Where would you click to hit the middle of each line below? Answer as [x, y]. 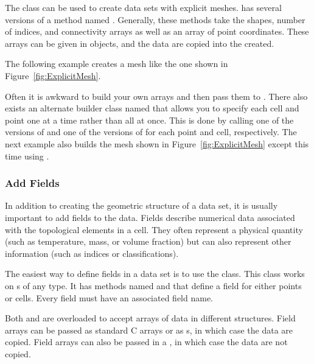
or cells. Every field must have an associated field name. [109, 297]
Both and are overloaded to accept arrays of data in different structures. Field [150, 318]
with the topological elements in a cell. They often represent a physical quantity [154, 229]
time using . [27, 156]
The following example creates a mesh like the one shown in [117, 64]
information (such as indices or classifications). [92, 253]
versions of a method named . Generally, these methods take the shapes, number [155, 19]
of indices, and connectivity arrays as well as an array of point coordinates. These [157, 31]
